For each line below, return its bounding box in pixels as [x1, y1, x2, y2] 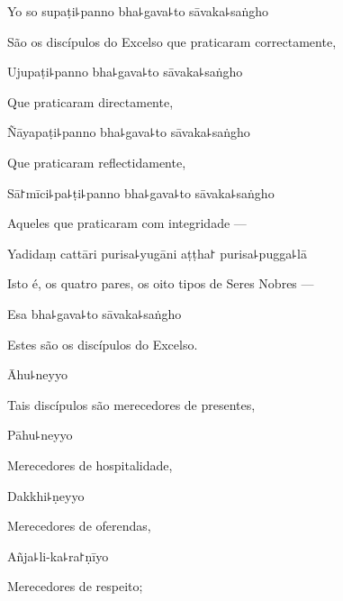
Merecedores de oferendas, [7, 516, 151, 535]
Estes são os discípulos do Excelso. [7, 334, 198, 353]
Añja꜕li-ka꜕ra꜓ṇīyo [7, 546, 109, 565]
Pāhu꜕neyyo [7, 425, 73, 444]
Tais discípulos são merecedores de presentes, [7, 395, 256, 414]
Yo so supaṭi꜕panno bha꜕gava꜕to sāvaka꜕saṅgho [7, 2, 269, 20]
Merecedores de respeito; [7, 577, 143, 596]
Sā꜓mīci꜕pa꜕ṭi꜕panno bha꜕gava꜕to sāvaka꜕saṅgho [7, 183, 275, 202]
